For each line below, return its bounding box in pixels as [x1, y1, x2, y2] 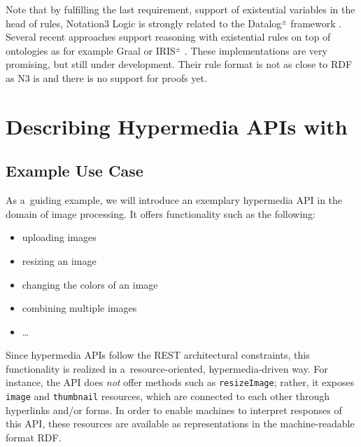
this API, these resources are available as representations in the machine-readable [6, 416, 355, 431]
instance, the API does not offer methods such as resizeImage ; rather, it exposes [6, 375, 355, 390]
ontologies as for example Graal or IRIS [6, 43, 176, 57]
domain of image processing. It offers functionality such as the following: [6, 206, 316, 221]
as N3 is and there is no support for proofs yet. [6, 70, 207, 85]
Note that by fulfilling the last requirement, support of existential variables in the [6, 2, 355, 16]
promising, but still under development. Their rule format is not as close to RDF [6, 57, 353, 71]
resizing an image [22, 253, 97, 268]
